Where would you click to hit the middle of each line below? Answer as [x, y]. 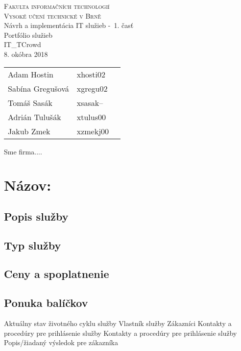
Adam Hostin [31, 74]
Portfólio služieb [28, 35]
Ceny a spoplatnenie [57, 274]
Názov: [28, 185]
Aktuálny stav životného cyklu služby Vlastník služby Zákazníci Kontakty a [118, 323]
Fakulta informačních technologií [57, 6]
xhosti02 [91, 74]
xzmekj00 [93, 131]
